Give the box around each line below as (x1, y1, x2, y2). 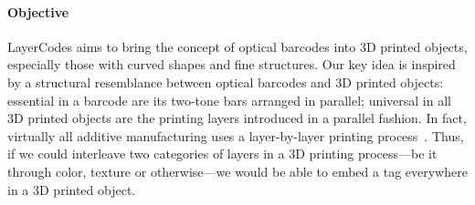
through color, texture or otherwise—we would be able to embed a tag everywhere (7, 161, 468, 180)
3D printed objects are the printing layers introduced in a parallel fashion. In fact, (7, 108, 467, 128)
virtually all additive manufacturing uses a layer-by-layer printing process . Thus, (7, 126, 464, 145)
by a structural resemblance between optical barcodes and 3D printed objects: (7, 72, 444, 91)
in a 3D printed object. (7, 179, 136, 199)
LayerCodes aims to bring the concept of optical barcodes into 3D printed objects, (7, 36, 468, 56)
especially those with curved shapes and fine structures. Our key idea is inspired (7, 55, 456, 74)
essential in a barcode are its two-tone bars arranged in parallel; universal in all (7, 90, 451, 109)
